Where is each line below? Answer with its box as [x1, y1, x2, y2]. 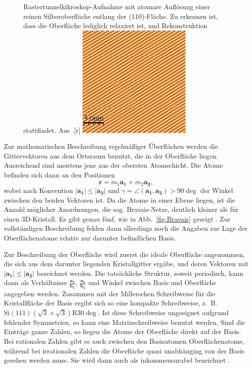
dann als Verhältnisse [4, 277, 67, 288]
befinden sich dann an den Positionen [4, 169, 115, 179]
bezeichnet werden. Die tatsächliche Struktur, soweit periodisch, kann [36, 268, 244, 278]
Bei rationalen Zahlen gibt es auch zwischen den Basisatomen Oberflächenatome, [4, 336, 245, 346]
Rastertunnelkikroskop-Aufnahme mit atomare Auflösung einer [23, 1, 210, 11]
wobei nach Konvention [4, 185, 73, 195]
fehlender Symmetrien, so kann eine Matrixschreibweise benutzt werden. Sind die [4, 317, 245, 327]
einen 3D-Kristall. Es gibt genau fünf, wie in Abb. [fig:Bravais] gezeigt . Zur [4, 213, 231, 224]
